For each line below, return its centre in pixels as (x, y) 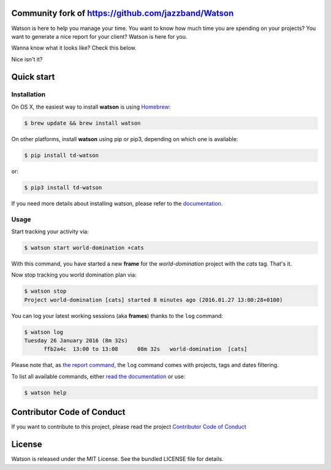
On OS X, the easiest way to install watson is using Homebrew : (91, 107)
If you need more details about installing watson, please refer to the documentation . (117, 203)
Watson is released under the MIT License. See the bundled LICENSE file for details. (117, 459)
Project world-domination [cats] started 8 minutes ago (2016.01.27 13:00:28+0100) (154, 300)
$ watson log (44, 332)
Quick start (33, 77)
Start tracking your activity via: (50, 231)
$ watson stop (45, 291)
